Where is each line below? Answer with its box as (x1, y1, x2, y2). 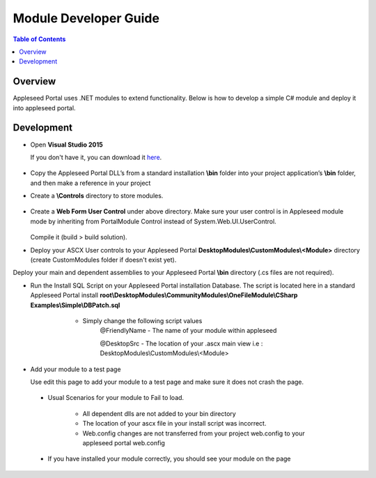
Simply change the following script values (82, 317, 203, 324)
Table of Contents (13, 35, 66, 43)
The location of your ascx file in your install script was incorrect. (82, 419, 267, 428)
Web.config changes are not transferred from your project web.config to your (82, 429, 306, 438)
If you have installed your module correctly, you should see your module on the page (47, 454, 291, 463)
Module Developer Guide (13, 10, 160, 26)
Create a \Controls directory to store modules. (30, 192, 164, 200)
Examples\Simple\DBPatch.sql (30, 301, 120, 309)
